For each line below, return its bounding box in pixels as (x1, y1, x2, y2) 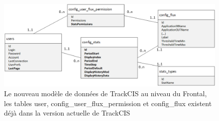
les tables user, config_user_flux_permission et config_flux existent (4, 98, 212, 108)
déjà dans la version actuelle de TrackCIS (4, 108, 130, 118)
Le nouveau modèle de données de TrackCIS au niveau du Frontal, (4, 88, 207, 99)
